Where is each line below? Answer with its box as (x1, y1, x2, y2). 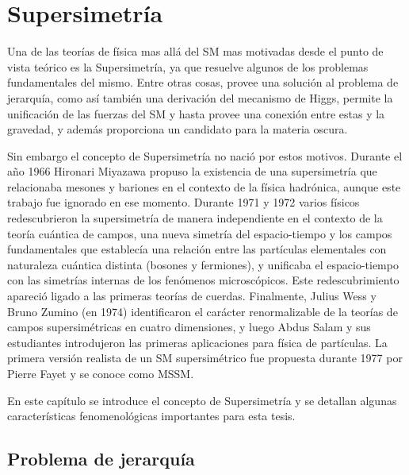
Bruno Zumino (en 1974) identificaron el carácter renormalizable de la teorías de (7, 303, 398, 319)
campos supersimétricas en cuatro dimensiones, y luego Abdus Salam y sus (7, 319, 371, 335)
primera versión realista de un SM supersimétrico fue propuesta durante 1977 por (7, 349, 403, 366)
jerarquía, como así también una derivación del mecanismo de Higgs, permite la (7, 89, 393, 106)
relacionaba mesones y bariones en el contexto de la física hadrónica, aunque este (7, 178, 401, 195)
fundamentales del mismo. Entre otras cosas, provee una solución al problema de (7, 74, 399, 91)
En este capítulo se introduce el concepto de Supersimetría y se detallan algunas (7, 392, 397, 408)
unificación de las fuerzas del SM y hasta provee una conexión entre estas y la (7, 105, 385, 122)
